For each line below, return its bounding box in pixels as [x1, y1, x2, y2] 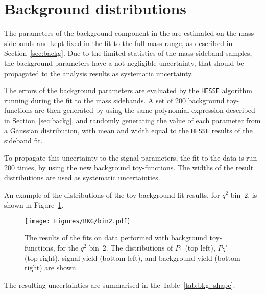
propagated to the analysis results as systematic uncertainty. [4, 67, 194, 78]
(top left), [185, 242, 215, 253]
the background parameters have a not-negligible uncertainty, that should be [4, 57, 244, 68]
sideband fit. [4, 135, 43, 146]
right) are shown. [25, 262, 78, 273]
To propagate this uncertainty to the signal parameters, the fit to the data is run [4, 152, 257, 163]
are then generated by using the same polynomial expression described [35, 105, 255, 116]
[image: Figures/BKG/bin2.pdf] [25, 217, 131, 225]
